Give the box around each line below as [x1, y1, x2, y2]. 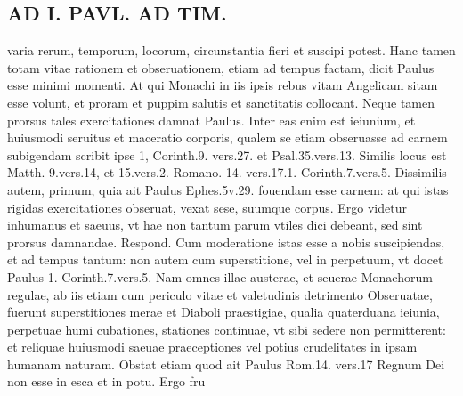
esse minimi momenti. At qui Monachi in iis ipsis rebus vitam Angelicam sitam [7, 76, 438, 94]
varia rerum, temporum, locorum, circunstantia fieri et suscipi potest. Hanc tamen [7, 41, 456, 60]
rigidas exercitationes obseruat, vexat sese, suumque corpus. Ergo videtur [7, 198, 407, 216]
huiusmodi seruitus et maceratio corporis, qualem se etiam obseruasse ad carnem [7, 128, 448, 147]
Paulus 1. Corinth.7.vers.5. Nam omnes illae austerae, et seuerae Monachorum [7, 267, 433, 286]
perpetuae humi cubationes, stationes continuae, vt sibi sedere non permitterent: [7, 319, 446, 338]
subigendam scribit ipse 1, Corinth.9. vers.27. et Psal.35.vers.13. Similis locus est [7, 145, 447, 164]
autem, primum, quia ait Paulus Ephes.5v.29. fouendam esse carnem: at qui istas [7, 180, 449, 198]
